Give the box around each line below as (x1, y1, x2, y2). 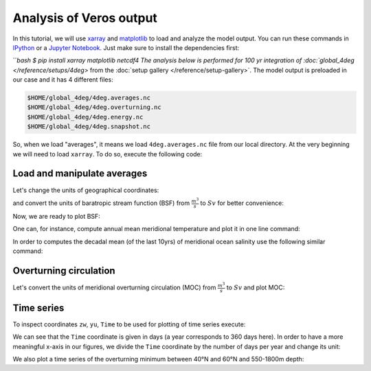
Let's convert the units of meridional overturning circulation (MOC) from (12, 283, 216, 291)
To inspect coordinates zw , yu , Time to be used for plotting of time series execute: (12, 320, 246, 328)
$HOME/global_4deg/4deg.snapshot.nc (27, 123, 151, 130)
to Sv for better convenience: (200, 199, 284, 207)
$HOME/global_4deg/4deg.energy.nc (27, 113, 144, 121)
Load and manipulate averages (12, 168, 148, 180)
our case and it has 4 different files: (12, 75, 113, 84)
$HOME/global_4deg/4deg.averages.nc (27, 94, 151, 102)
